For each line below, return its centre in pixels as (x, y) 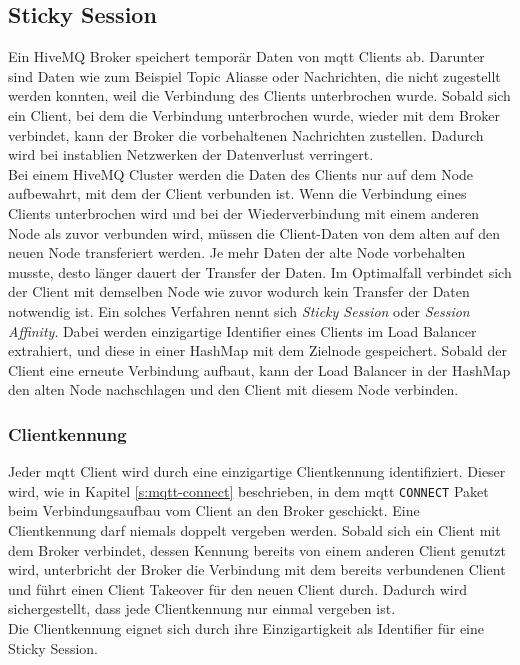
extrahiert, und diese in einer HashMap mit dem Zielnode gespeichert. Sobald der (257, 350)
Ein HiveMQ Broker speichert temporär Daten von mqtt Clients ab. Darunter (246, 56)
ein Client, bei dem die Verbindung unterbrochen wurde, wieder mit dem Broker (254, 114)
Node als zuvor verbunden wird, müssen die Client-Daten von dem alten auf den (254, 232)
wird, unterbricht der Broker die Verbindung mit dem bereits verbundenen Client (257, 569)
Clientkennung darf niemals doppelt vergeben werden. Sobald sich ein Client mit (254, 529)
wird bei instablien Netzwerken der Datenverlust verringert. (191, 154)
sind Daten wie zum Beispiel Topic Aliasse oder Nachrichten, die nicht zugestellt (254, 75)
